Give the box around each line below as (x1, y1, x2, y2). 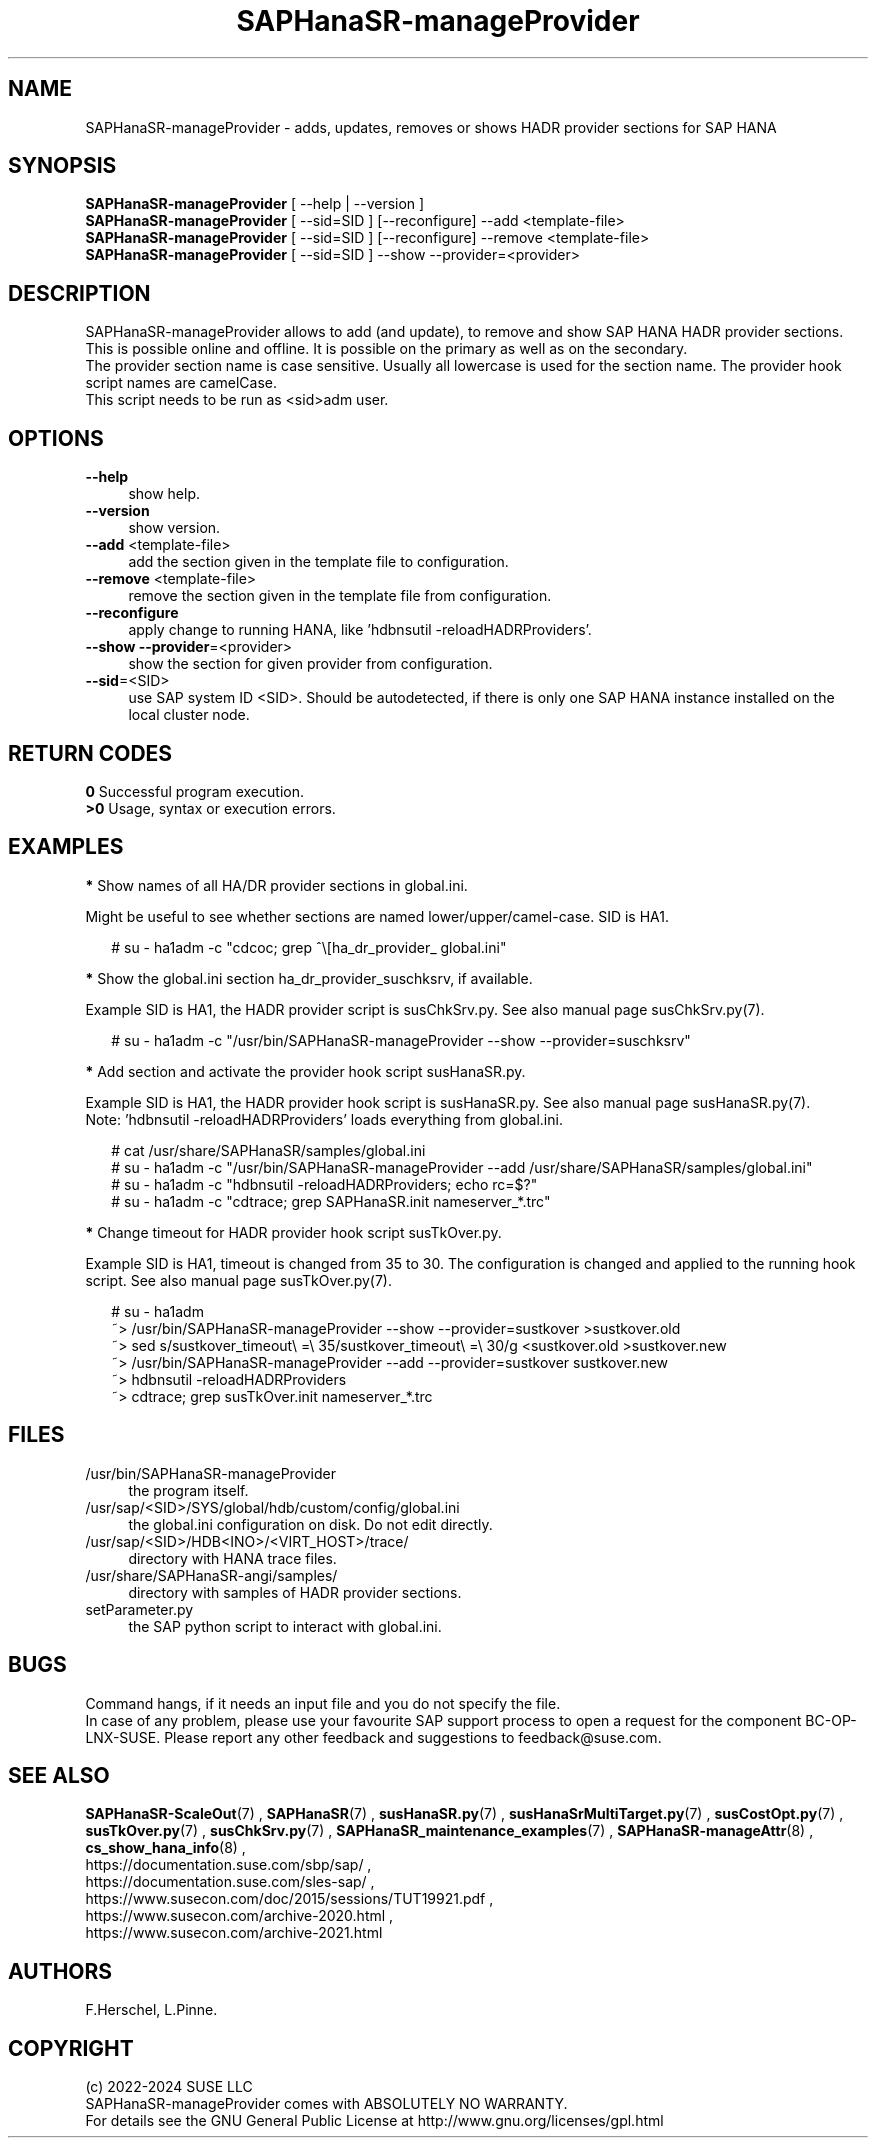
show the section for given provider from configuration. (128, 655, 493, 673)
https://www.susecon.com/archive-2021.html (85, 1924, 383, 1942)
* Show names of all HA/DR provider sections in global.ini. (85, 876, 468, 894)
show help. (128, 485, 201, 503)
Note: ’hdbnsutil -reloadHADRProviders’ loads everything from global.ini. (85, 1110, 563, 1128)
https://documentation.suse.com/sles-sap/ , (85, 1873, 375, 1891)
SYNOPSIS (8, 153, 117, 179)
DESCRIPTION (8, 280, 151, 306)
